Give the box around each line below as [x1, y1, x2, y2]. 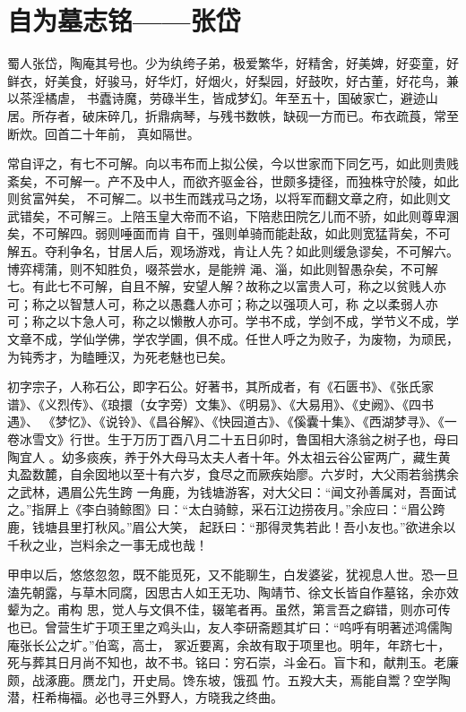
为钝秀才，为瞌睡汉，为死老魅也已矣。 [7, 347, 233, 365]
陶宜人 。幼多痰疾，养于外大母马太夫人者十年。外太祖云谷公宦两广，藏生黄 [7, 447, 451, 466]
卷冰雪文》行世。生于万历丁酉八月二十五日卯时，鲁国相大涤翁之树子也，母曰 [7, 430, 459, 448]
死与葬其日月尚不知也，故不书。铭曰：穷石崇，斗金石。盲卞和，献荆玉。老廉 [7, 653, 459, 672]
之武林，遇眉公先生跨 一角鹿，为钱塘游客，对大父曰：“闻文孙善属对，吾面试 [7, 482, 457, 501]
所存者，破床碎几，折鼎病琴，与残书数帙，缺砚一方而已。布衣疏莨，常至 [31, 106, 459, 124]
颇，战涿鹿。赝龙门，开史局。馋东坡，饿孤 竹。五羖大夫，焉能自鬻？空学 [7, 670, 438, 689]
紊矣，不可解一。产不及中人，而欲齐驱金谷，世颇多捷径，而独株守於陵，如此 [7, 171, 459, 190]
